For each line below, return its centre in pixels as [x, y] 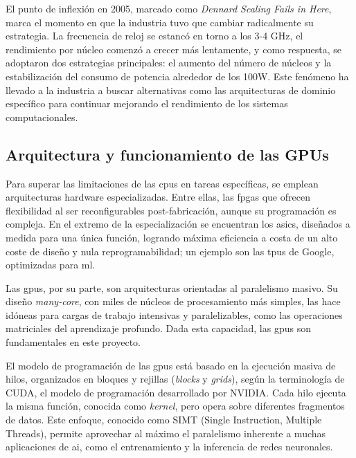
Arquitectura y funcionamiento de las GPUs [167, 154]
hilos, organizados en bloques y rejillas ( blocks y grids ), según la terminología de [175, 379]
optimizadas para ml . [51, 265]
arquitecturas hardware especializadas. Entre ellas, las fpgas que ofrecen [158, 197]
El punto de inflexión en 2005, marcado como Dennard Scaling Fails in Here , [169, 8]
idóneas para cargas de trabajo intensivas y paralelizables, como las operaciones [174, 314]
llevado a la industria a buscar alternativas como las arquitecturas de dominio [171, 90]
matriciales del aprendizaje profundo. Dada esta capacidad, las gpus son [158, 328]
